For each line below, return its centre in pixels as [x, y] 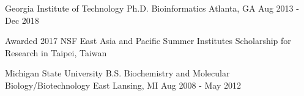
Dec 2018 [22, 20]
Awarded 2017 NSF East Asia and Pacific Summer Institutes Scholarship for [148, 41]
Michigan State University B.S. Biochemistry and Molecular [117, 73]
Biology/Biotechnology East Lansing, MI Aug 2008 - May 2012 [123, 85]
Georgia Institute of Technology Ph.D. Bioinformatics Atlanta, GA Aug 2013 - [152, 8]
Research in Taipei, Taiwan [56, 52]
